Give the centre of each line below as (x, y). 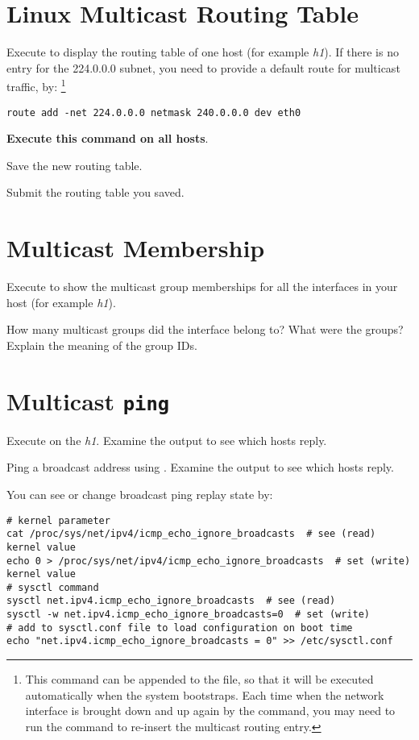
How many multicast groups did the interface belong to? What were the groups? (205, 329)
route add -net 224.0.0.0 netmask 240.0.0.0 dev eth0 (154, 112)
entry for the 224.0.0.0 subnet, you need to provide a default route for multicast (203, 67)
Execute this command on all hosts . (108, 138)
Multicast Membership (136, 248)
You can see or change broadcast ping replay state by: (140, 494)
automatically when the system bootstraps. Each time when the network (205, 694)
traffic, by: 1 (36, 85)
